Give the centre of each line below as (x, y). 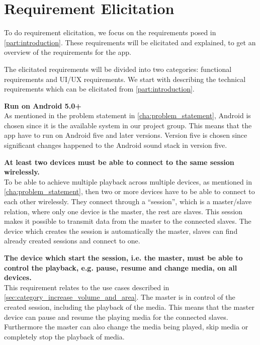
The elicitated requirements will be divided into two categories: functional (118, 69)
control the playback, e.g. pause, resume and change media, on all (121, 267)
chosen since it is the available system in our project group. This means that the (128, 125)
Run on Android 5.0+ (43, 105)
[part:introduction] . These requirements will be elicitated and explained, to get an (130, 42)
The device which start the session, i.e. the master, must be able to (123, 257)
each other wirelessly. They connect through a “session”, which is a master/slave (128, 201)
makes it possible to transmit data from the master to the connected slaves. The (128, 221)
